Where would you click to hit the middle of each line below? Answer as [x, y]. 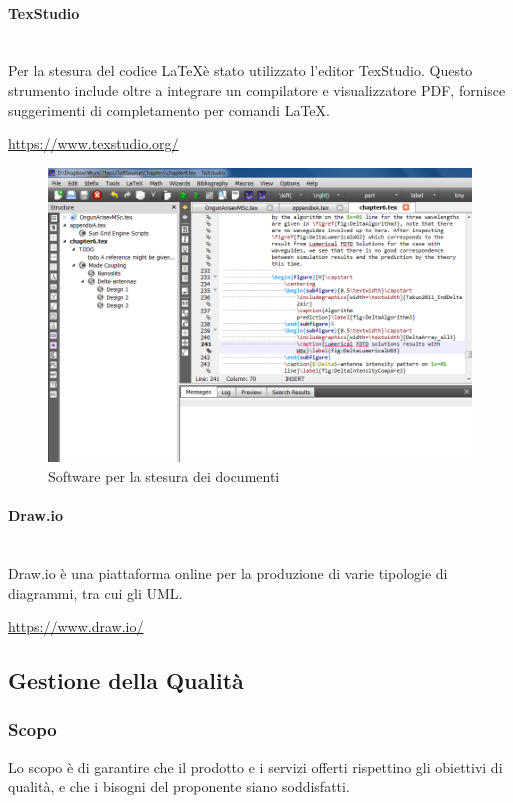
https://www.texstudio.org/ [93, 143]
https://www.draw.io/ [76, 626]
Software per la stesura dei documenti [164, 475]
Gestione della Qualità [126, 680]
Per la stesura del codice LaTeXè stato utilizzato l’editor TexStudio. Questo [240, 70]
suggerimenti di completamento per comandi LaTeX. [169, 109]
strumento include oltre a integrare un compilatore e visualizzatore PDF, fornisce [257, 89]
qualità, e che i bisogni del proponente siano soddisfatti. [179, 786]
